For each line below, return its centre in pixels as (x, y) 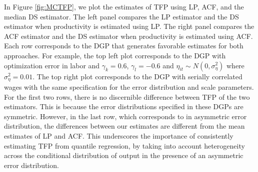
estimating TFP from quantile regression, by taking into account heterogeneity (124, 145)
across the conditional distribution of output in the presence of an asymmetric (124, 155)
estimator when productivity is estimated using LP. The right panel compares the (129, 26)
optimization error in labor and (52, 65)
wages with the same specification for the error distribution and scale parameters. (129, 87)
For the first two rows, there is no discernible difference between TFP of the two (127, 96)
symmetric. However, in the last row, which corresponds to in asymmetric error (125, 116)
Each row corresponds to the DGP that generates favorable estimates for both (124, 46)
